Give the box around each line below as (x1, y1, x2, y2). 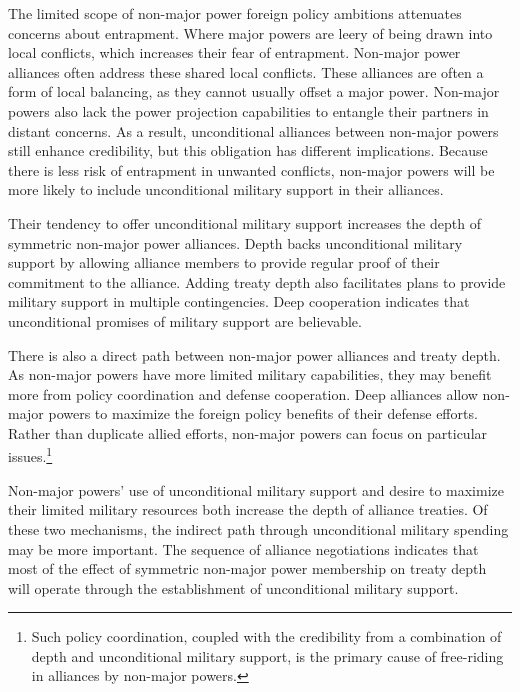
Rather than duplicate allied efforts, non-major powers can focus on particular (8, 422, 488, 443)
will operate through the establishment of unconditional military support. (8, 577, 459, 598)
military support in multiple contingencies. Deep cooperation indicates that (8, 291, 470, 312)
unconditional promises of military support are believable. (8, 310, 362, 331)
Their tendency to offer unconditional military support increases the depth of (8, 212, 481, 233)
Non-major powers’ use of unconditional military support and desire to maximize (8, 479, 504, 500)
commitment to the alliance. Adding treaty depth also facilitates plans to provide (8, 271, 506, 292)
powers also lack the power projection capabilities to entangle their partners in (8, 100, 489, 121)
